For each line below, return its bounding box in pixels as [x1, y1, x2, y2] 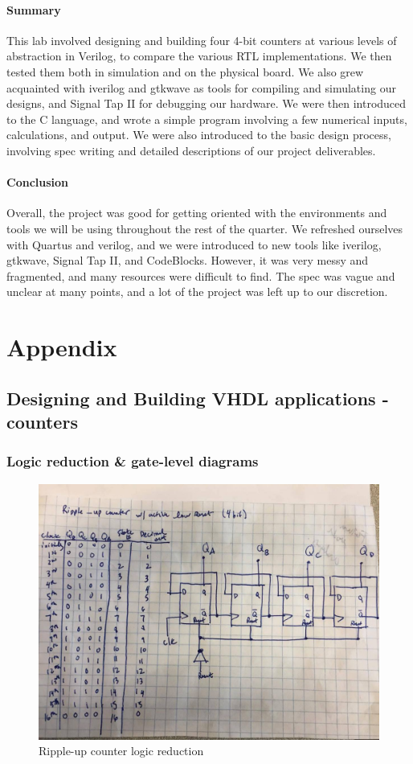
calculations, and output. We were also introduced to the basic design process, [6, 126, 391, 143]
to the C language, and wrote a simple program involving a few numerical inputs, [6, 110, 407, 127]
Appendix [6, 331, 117, 364]
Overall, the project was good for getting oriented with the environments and [6, 204, 387, 221]
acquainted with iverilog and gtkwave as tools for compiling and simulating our [6, 79, 396, 96]
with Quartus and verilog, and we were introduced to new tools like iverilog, [6, 236, 382, 253]
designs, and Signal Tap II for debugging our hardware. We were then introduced [6, 95, 407, 112]
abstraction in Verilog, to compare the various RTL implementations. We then [6, 47, 392, 64]
